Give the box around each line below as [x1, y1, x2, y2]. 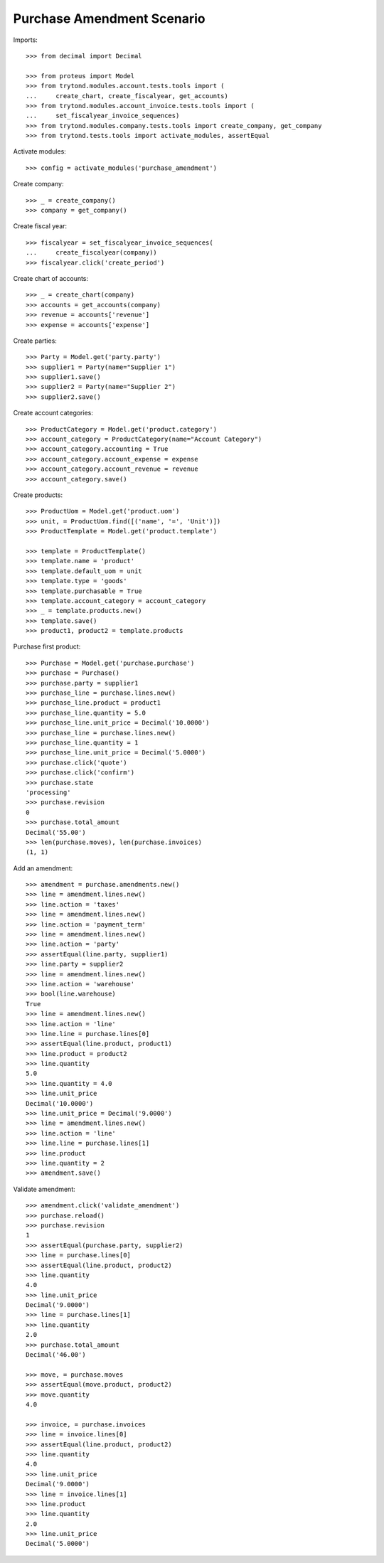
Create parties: [13, 336, 57, 345]
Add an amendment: [13, 864, 73, 873]
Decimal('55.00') [26, 828, 86, 836]
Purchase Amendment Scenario [13, 11, 206, 26]
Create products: [13, 491, 63, 499]
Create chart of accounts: [13, 274, 89, 282]
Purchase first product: [13, 642, 81, 651]
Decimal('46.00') [26, 1351, 86, 1359]
